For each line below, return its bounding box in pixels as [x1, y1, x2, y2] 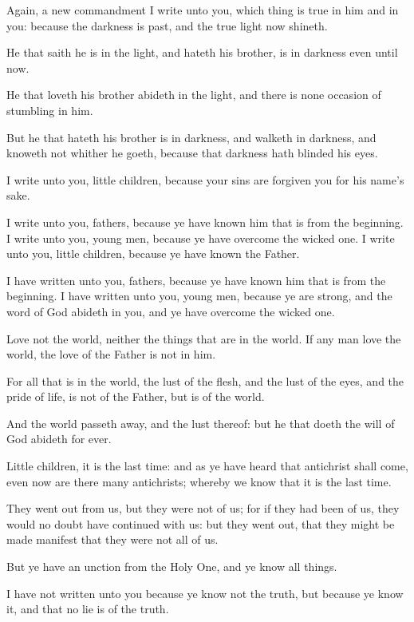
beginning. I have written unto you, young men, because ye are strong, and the [6, 287, 392, 304]
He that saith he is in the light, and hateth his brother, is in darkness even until [6, 44, 398, 61]
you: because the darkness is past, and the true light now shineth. [6, 17, 328, 34]
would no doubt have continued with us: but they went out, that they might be [6, 515, 395, 532]
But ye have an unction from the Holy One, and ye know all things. [6, 558, 337, 575]
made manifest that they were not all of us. [6, 531, 219, 548]
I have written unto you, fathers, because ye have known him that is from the [6, 271, 386, 288]
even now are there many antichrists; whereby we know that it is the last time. [6, 473, 392, 489]
